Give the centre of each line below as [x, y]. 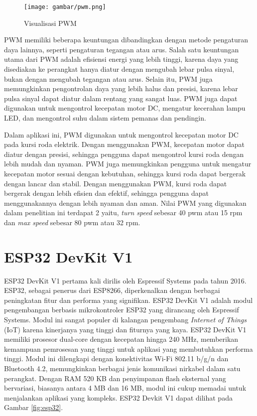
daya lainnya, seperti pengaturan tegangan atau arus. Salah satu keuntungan [122, 49]
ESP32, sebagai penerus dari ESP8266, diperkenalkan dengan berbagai [112, 290]
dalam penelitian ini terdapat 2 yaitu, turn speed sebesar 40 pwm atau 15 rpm [123, 212]
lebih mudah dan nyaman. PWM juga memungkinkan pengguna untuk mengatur [128, 164]
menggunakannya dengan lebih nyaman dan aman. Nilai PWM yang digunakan [125, 203]
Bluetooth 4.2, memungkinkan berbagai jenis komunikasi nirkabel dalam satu [122, 368]
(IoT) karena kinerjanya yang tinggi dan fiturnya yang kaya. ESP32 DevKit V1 [125, 329]
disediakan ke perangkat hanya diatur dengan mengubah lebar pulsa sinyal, [119, 69]
